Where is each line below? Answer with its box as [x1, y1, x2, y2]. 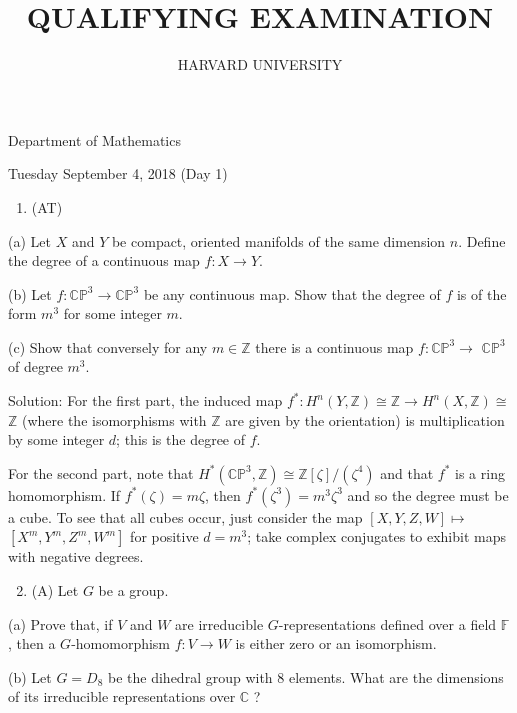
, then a [8, 633, 56, 654]
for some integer [63, 303, 162, 324]
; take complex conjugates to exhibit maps [247, 526, 507, 547]
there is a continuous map [255, 336, 414, 357]
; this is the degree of [116, 429, 246, 450]
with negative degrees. [8, 546, 144, 567]
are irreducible [175, 613, 264, 634]
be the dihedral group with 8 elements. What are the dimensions [108, 666, 504, 687]
